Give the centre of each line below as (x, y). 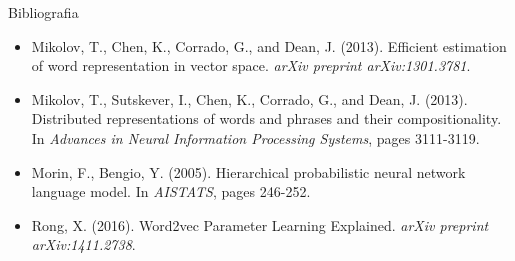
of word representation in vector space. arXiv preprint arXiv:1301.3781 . (251, 65)
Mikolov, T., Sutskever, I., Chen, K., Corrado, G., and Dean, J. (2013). (249, 98)
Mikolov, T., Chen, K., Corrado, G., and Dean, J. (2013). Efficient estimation (269, 45)
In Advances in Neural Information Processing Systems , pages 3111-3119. (255, 137)
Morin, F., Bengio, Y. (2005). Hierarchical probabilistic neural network (248, 171)
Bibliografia (43, 12)
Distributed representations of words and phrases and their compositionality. (266, 118)
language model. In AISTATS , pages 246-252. (171, 191)
